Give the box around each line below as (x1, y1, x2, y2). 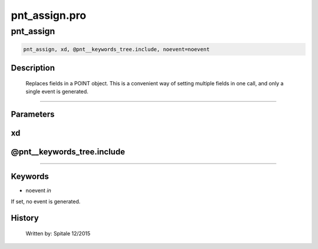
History (11, 213, 39, 223)
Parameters (11, 109, 55, 119)
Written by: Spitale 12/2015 (25, 230, 91, 237)
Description (11, 63, 55, 73)
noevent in (25, 187, 51, 194)
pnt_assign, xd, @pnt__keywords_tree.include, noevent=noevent (23, 46, 210, 52)
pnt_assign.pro (11, 9, 87, 22)
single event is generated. (25, 88, 88, 95)
